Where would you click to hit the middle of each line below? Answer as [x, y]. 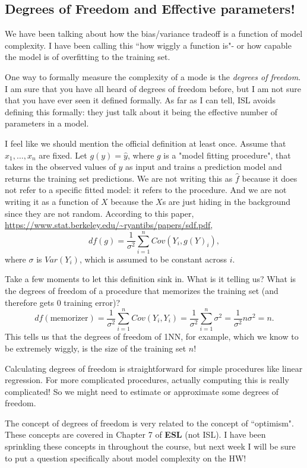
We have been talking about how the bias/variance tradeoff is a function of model [154, 34]
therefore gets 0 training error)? [62, 302]
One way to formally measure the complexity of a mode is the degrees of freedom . [153, 76]
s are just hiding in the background [226, 201]
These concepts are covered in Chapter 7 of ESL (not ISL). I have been [135, 434]
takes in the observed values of [60, 167]
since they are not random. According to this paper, [99, 213]
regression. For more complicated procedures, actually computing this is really [147, 380]
